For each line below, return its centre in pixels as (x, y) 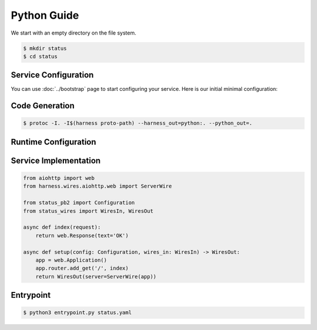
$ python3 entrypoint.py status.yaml (77, 313)
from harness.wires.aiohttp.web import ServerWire (98, 186)
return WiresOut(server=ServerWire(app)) (96, 276)
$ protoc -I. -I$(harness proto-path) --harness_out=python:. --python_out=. (138, 123)
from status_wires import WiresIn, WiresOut (88, 211)
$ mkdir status (45, 48)
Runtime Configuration (53, 142)
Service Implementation (56, 160)
